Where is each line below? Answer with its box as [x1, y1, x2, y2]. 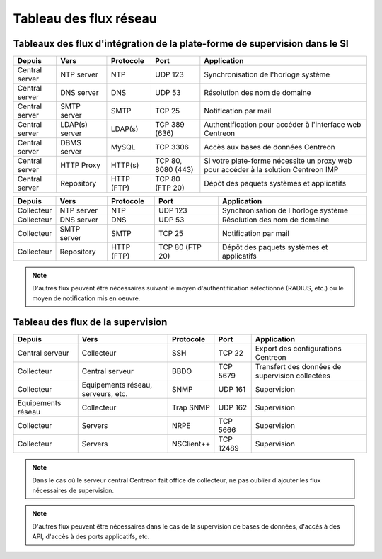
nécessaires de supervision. [32, 486, 115, 495]
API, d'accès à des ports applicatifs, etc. [32, 532, 150, 541]
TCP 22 [218, 348, 243, 358]
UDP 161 [218, 384, 246, 394]
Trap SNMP [172, 402, 210, 412]
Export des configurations [255, 344, 342, 354]
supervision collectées [255, 371, 330, 380]
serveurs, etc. [81, 388, 128, 398]
